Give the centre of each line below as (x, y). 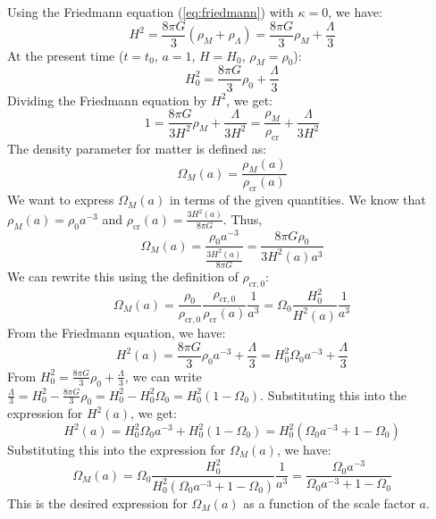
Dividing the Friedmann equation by (107, 100)
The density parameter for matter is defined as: (137, 148)
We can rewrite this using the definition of (123, 276)
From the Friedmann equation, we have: (117, 333)
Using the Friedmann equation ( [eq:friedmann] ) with (151, 12)
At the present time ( (66, 55)
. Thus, (243, 218)
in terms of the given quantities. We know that (298, 200)
